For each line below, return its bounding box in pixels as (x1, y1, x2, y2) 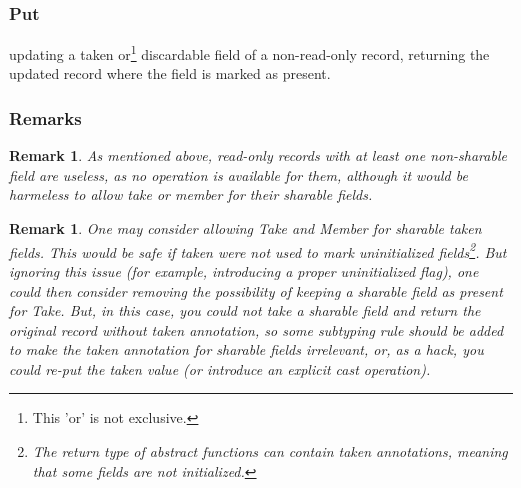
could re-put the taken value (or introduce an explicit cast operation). (9, 358, 431, 379)
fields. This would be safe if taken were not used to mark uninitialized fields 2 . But (9, 238, 507, 262)
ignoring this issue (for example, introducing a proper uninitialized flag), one (9, 260, 479, 281)
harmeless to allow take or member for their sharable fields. (9, 184, 373, 205)
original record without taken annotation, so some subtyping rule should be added (9, 319, 504, 340)
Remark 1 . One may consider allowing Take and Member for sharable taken (9, 218, 482, 239)
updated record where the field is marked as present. (9, 63, 331, 84)
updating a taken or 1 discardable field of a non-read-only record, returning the (9, 41, 490, 64)
